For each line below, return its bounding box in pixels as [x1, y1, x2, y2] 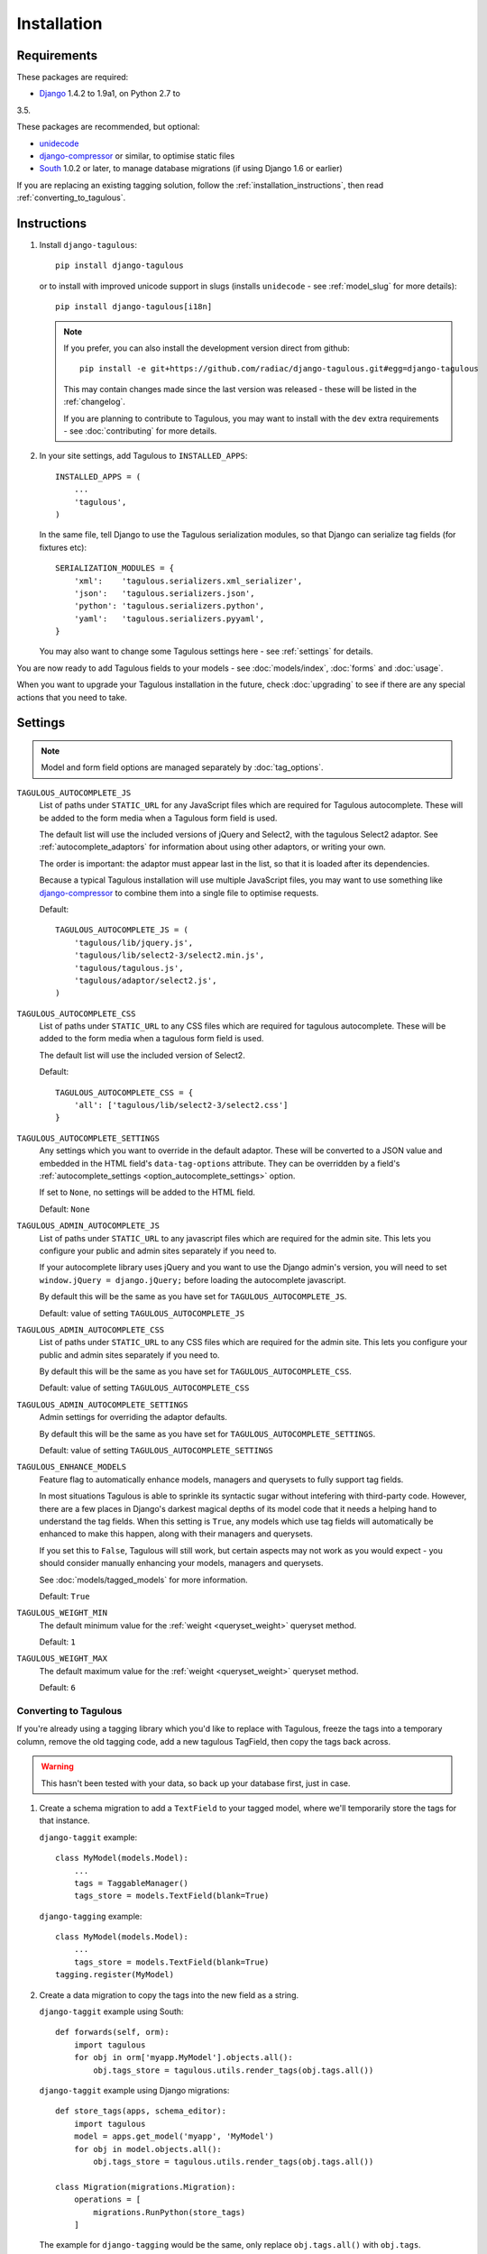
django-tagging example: [39, 1910, 142, 1921]
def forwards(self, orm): [55, 2027, 170, 2038]
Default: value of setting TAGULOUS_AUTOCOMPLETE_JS [39, 1307, 245, 1318]
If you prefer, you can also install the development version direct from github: [63, 343, 351, 353]
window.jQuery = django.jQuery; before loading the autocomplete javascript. [39, 1274, 346, 1285]
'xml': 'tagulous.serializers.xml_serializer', [73, 575, 303, 586]
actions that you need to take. [16, 692, 128, 702]
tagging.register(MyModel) [55, 1970, 175, 1980]
